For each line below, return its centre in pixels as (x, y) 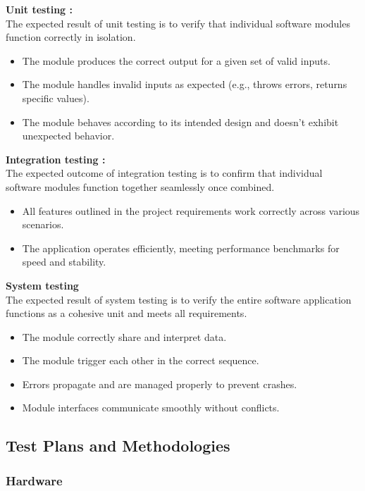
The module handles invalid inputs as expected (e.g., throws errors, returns (185, 84)
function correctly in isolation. (71, 37)
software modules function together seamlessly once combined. (140, 186)
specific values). (56, 98)
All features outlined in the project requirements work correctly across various (191, 210)
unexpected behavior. (68, 136)
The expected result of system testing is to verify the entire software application (179, 299)
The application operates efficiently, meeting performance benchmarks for (181, 248)
